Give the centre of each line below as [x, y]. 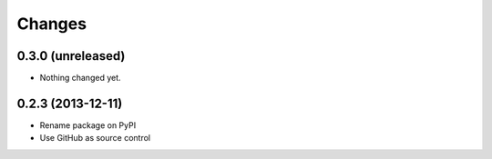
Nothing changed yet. [81, 78]
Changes [51, 24]
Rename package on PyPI [88, 125]
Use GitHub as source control [95, 138]
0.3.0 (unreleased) [71, 56]
